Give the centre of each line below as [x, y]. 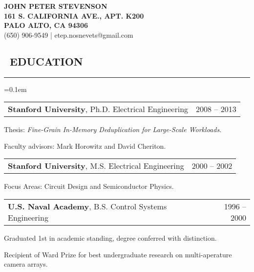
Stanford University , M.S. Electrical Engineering [96, 166]
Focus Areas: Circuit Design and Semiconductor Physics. [89, 186]
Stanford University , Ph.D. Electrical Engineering [98, 109]
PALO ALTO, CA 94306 [46, 25]
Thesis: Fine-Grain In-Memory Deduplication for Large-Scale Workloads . [113, 129]
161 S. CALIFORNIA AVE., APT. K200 [74, 15]
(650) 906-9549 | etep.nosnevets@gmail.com [69, 34]
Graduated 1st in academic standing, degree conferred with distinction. [110, 238]
